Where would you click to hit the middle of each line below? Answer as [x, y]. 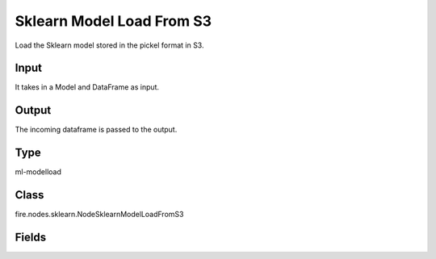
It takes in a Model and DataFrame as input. [87, 87]
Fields [31, 237]
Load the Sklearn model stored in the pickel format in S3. [109, 45]
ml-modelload [38, 172]
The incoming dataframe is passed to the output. [96, 130]
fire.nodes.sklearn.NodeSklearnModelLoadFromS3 [99, 215]
